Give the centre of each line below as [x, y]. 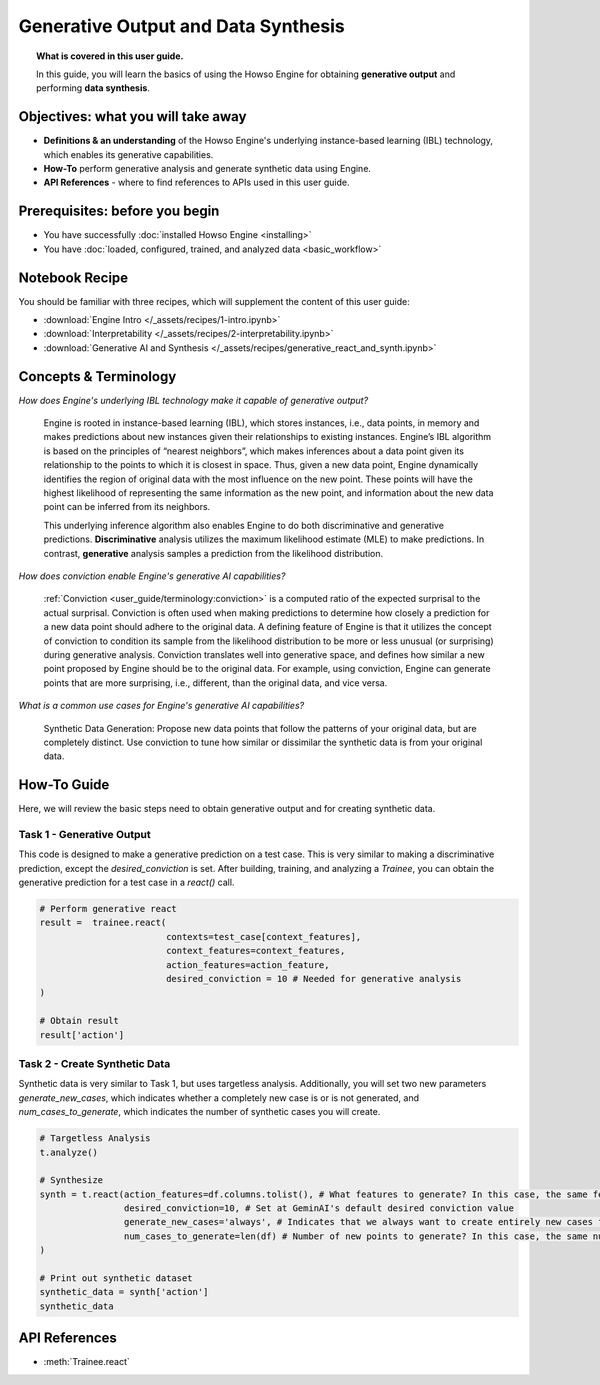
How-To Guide [64, 785]
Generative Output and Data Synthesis [181, 26]
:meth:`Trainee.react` [86, 1362]
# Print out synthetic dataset [116, 1278]
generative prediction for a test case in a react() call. [126, 882]
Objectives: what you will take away [132, 116]
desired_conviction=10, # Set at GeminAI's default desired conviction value [319, 1208]
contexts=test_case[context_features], [263, 936]
